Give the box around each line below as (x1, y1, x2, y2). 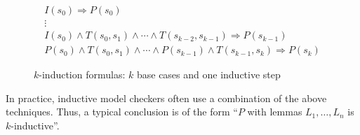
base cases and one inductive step (136, 67, 281, 82)
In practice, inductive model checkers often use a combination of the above (6, 90, 327, 105)
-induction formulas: (39, 67, 126, 82)
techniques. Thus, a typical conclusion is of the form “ (6, 104, 238, 119)
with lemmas (247, 104, 302, 119)
